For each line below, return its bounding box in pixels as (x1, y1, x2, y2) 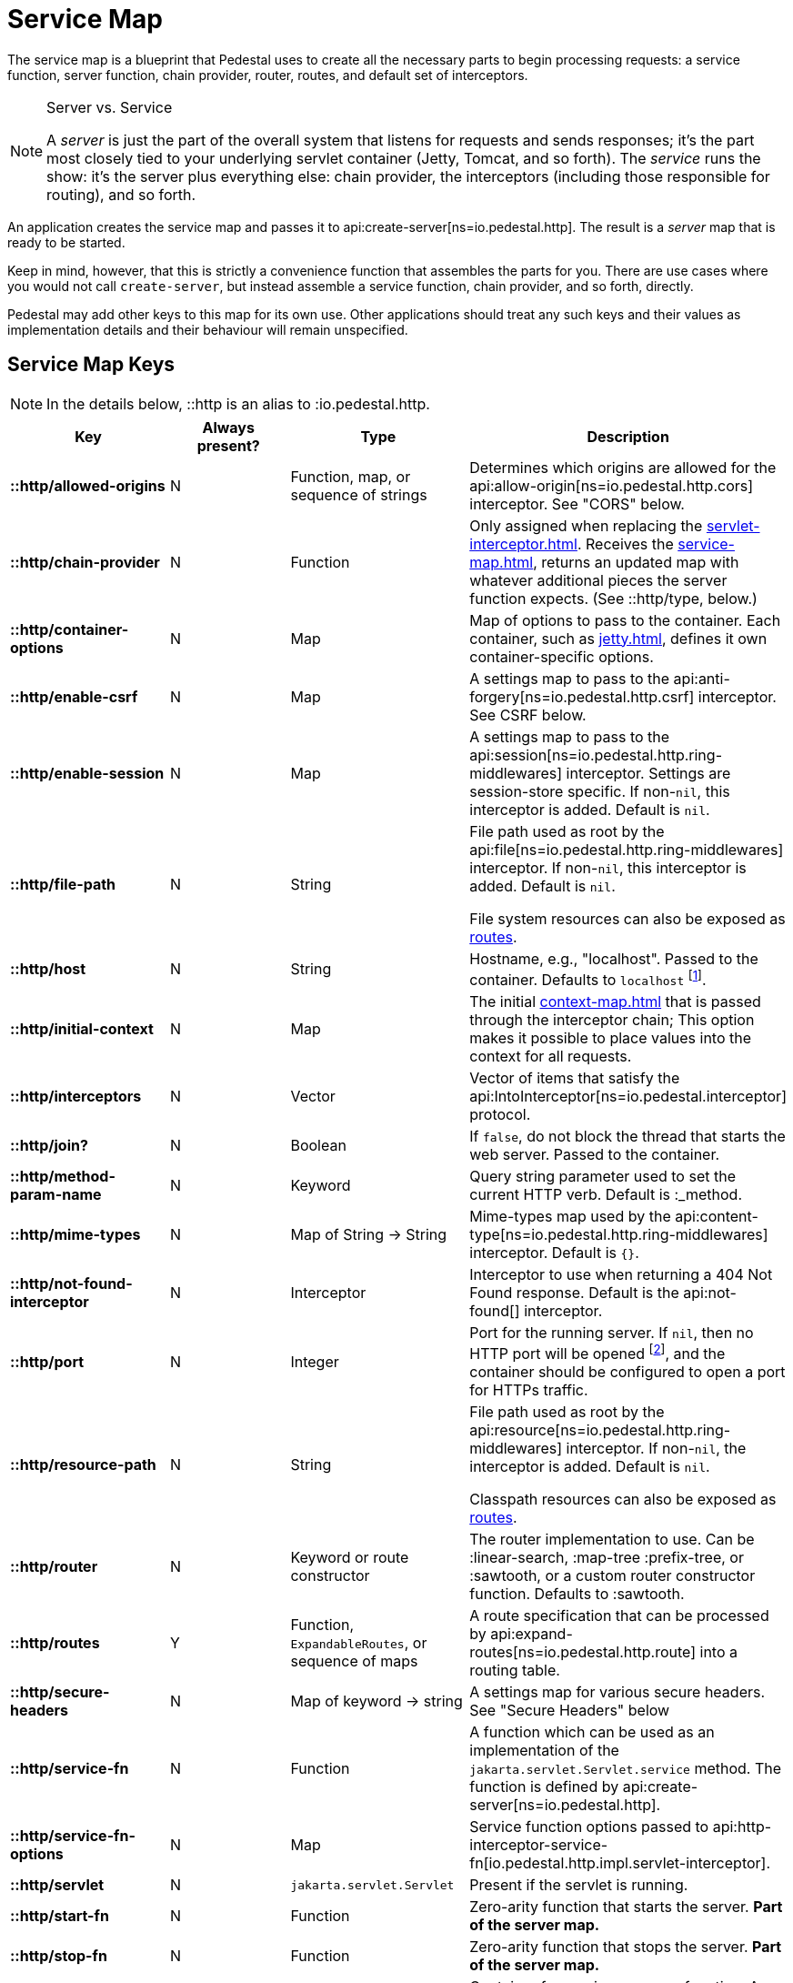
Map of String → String (290, 1224, 447, 1243)
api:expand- (490, 1625, 573, 1644)
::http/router (10, 1557, 98, 1576)
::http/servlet (10, 1876, 105, 1895)
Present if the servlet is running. (469, 1876, 688, 1895)
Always (202, 418, 255, 437)
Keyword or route (290, 1548, 409, 1567)
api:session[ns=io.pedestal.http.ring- (469, 745, 722, 764)
